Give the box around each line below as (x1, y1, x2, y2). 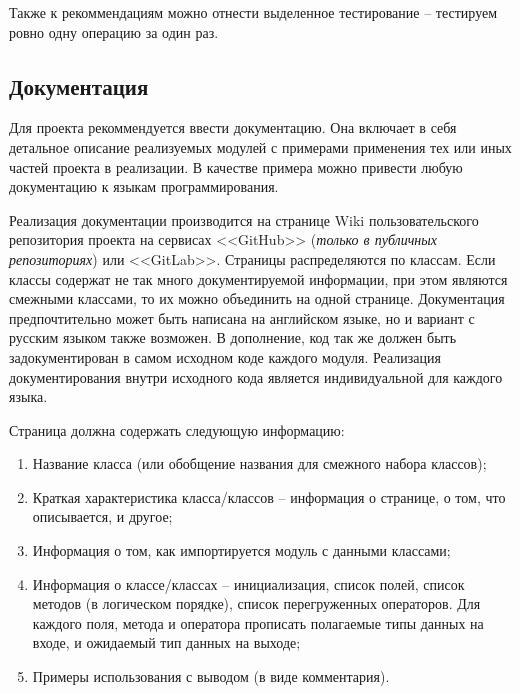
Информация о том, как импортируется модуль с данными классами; (32, 540, 451, 561)
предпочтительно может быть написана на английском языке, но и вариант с (9, 307, 475, 328)
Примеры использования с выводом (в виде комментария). (32, 666, 390, 687)
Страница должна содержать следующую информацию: (9, 419, 345, 440)
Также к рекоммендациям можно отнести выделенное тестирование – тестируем (9, 2, 498, 22)
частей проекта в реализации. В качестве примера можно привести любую (9, 156, 463, 177)
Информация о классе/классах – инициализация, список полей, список (32, 573, 465, 594)
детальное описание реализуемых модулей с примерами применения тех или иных (9, 136, 512, 157)
